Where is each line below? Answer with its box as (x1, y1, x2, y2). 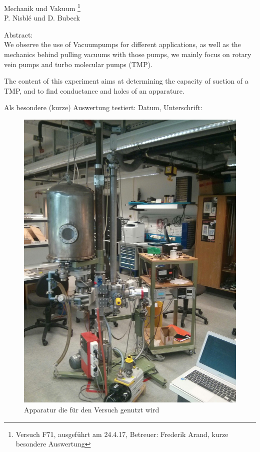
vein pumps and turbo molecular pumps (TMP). (4, 59, 152, 69)
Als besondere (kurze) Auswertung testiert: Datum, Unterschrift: (4, 102, 202, 113)
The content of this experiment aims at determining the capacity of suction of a (4, 76, 248, 86)
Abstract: (4, 29, 33, 40)
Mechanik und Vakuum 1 (4, 2, 80, 13)
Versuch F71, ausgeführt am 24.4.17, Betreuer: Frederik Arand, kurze (15, 428, 228, 439)
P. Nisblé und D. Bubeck (4, 13, 80, 23)
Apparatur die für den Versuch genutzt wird (24, 404, 159, 414)
